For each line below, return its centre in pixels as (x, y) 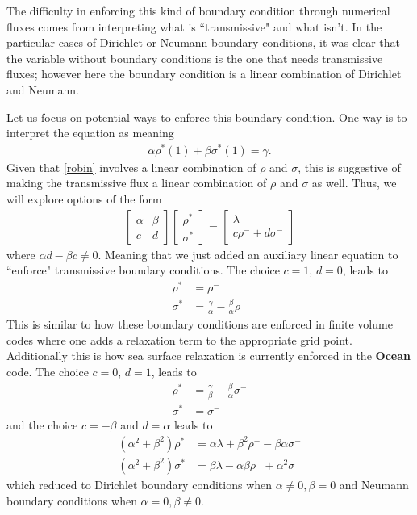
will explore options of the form (84, 199)
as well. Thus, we (354, 183)
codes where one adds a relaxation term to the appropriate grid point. (179, 339)
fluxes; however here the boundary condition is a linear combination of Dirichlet (204, 74)
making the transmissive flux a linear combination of (137, 183)
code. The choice (48, 371)
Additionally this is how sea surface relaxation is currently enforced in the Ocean (208, 356)
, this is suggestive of (349, 167)
